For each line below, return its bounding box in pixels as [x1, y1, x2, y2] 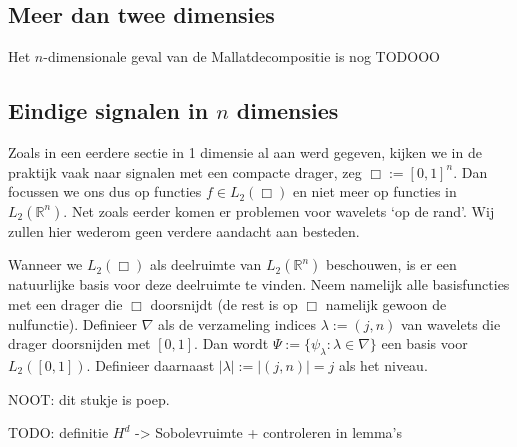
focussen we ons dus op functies [8, 181, 202, 202]
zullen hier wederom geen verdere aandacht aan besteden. [8, 220, 360, 241]
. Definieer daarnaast [86, 354, 215, 375]
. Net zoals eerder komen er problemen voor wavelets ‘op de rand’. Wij [63, 200, 495, 221]
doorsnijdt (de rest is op [150, 293, 298, 314]
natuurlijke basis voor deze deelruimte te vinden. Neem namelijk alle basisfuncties [8, 274, 510, 295]
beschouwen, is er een [325, 254, 457, 275]
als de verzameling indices [157, 313, 317, 334]
